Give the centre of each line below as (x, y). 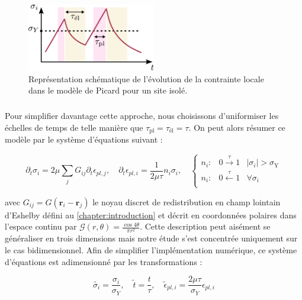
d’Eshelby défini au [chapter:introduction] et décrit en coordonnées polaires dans (151, 214)
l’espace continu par (41, 226)
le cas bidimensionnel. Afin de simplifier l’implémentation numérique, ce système (151, 249)
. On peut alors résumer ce (237, 127)
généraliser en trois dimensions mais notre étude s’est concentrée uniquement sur (151, 238)
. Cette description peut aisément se (205, 226)
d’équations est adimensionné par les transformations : (104, 261)
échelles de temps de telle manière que (74, 127)
